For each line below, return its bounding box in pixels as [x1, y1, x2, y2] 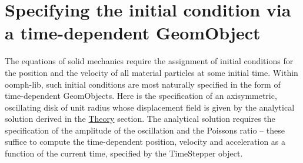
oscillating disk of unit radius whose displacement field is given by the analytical [5, 101, 295, 113]
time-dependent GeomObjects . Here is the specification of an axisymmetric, [5, 89, 277, 102]
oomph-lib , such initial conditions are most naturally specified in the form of [5, 78, 281, 90]
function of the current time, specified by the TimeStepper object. [5, 147, 243, 159]
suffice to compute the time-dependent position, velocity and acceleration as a [5, 135, 286, 148]
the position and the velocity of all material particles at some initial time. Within [5, 66, 298, 78]
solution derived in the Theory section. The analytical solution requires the [5, 112, 275, 125]
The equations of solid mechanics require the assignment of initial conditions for [5, 55, 294, 67]
